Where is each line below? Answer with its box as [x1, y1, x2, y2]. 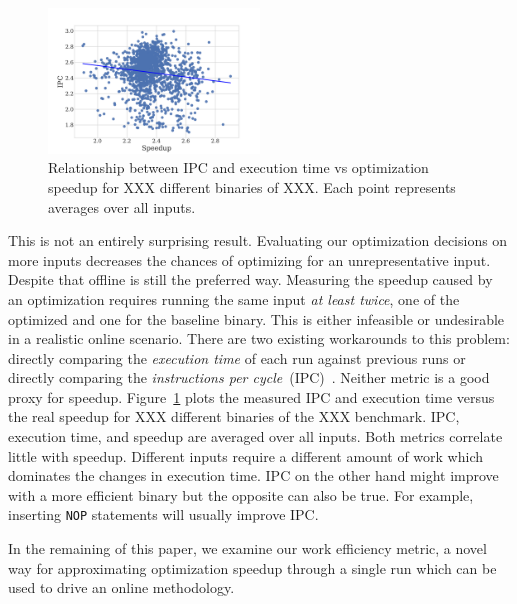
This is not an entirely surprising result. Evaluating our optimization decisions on [8, 230, 508, 251]
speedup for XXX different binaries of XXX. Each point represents [48, 176, 456, 197]
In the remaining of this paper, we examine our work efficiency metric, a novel [8, 538, 487, 559]
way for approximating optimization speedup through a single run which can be [8, 557, 497, 578]
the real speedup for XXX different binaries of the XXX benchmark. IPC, [8, 406, 460, 427]
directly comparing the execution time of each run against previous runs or [8, 347, 466, 368]
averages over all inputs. [48, 196, 196, 217]
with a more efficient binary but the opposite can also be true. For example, [8, 484, 474, 505]
